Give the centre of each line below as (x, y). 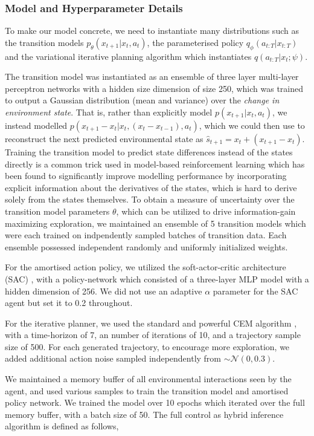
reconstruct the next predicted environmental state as (104, 138)
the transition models (44, 42)
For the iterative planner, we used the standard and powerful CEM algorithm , (151, 323)
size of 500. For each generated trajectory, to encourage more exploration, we (147, 346)
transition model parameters (57, 211)
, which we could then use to (252, 125)
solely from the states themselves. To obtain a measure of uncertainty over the (150, 199)
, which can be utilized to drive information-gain (206, 211)
